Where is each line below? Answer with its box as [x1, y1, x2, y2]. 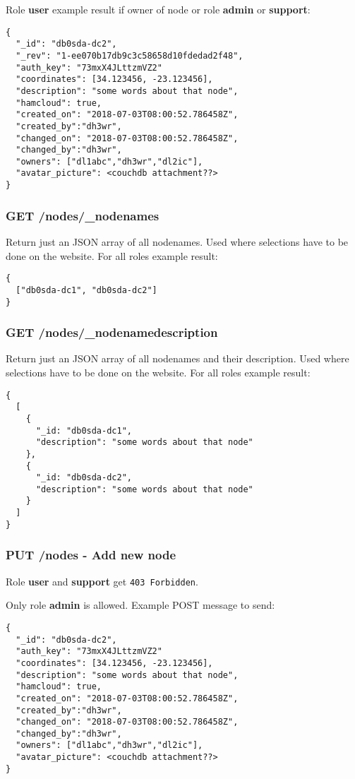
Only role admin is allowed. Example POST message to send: [6, 597, 275, 612]
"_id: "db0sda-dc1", [35, 425, 132, 436]
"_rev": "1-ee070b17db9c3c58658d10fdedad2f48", [16, 50, 243, 61]
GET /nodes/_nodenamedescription [6, 323, 218, 341]
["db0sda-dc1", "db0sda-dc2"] [16, 285, 157, 295]
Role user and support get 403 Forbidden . [6, 573, 198, 588]
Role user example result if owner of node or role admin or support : [6, 2, 311, 16]
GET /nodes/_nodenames [6, 206, 160, 224]
